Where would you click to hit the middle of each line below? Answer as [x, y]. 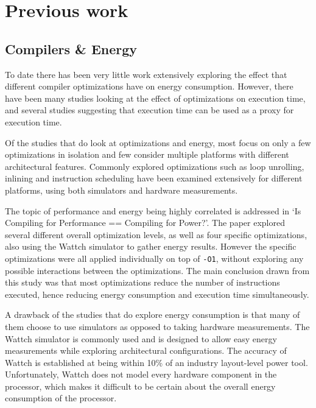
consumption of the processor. [61, 398]
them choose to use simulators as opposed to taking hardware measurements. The [157, 326]
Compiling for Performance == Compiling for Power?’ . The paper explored [145, 223]
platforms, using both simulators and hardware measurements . [121, 190]
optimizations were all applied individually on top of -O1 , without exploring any [154, 258]
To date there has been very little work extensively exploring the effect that [146, 74]
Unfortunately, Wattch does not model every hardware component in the [141, 374]
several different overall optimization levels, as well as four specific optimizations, [156, 234]
